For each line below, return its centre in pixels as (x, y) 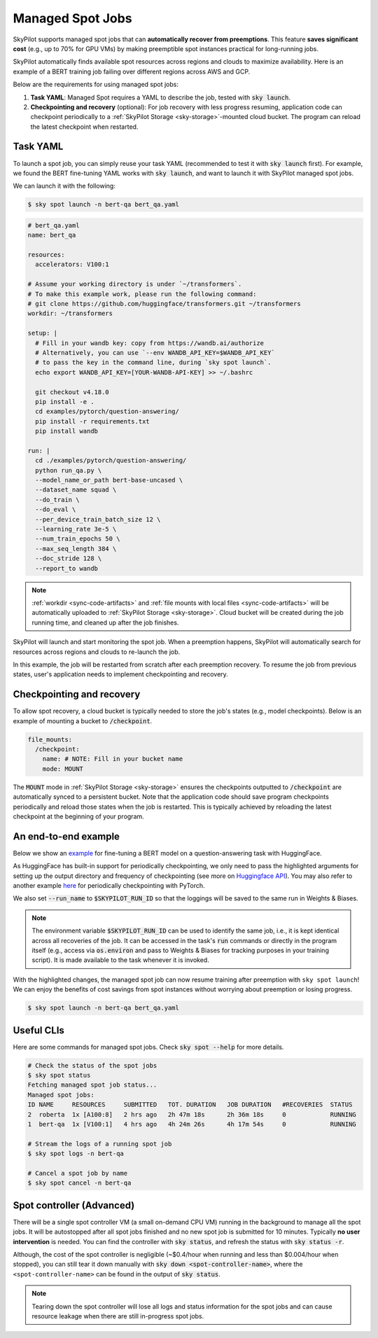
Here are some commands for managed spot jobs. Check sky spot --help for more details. (148, 1047)
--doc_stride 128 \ (69, 559)
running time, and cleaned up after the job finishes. (105, 622)
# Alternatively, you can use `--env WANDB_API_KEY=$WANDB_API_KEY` (155, 353)
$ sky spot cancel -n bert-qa (79, 1183)
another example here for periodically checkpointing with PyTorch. (109, 885)
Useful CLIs (38, 1030)
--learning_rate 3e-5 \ (76, 529)
